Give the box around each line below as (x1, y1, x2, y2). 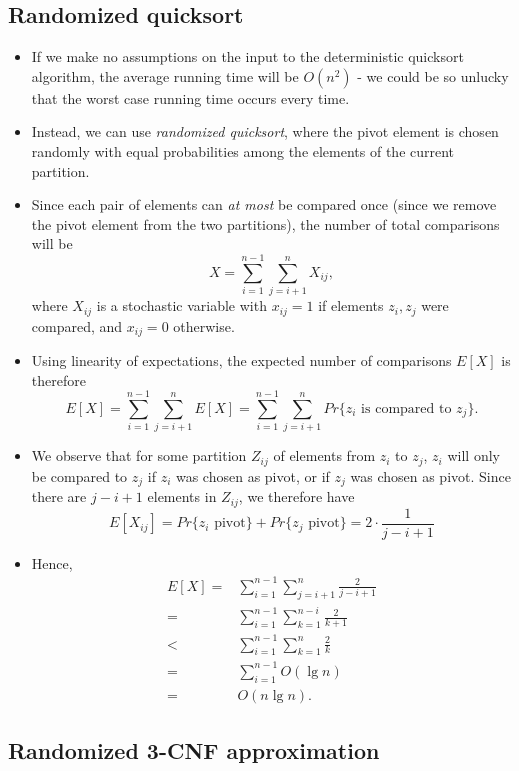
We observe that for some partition (31, 445, 247, 466)
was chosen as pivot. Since (350, 465, 511, 486)
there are (31, 486, 87, 507)
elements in (147, 486, 217, 507)
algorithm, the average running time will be (31, 65, 299, 86)
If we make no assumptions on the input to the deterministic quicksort (31, 46, 464, 67)
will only (447, 445, 500, 466)
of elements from (273, 445, 376, 466)
